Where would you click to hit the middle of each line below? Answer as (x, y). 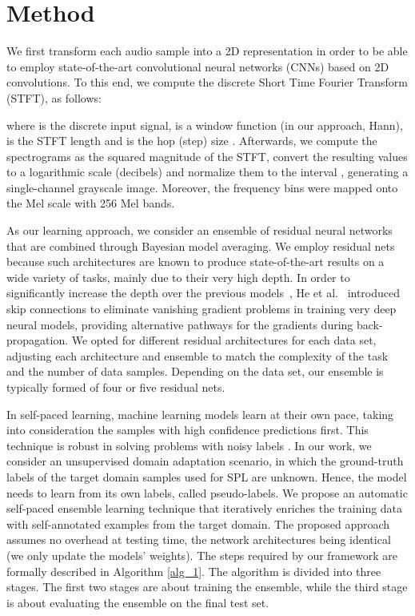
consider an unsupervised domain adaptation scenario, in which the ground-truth (205, 461)
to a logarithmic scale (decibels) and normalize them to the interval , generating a (207, 172)
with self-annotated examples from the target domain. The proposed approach (198, 523)
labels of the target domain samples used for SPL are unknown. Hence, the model (207, 476)
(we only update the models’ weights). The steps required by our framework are (202, 555)
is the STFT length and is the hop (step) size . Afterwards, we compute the (192, 141)
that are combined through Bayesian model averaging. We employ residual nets (201, 246)
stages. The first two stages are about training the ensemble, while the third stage (207, 587)
